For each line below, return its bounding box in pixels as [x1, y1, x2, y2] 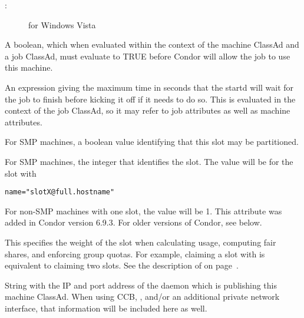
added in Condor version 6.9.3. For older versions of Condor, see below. [5, 216, 262, 228]
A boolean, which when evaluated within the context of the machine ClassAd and [5, 38, 299, 51]
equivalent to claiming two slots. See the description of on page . [5, 259, 239, 271]
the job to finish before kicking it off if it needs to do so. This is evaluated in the [5, 92, 296, 105]
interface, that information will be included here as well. [5, 302, 207, 314]
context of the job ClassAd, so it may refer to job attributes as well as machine [5, 104, 290, 117]
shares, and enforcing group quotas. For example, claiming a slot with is [5, 247, 265, 260]
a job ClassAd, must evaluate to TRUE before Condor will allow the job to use [5, 49, 290, 62]
